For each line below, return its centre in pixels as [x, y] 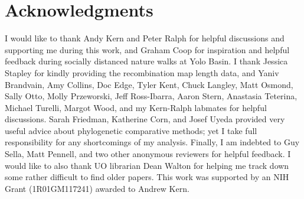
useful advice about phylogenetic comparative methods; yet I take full [131, 130]
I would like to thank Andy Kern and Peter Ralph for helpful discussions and [145, 38]
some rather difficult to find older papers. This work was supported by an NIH [147, 177]
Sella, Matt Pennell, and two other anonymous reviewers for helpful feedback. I [148, 154]
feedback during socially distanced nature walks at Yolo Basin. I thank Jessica [146, 61]
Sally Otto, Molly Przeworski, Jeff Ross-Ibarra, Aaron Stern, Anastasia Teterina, [151, 96]
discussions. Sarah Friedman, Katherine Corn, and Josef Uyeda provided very [145, 119]
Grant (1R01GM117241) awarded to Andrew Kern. [97, 188]
